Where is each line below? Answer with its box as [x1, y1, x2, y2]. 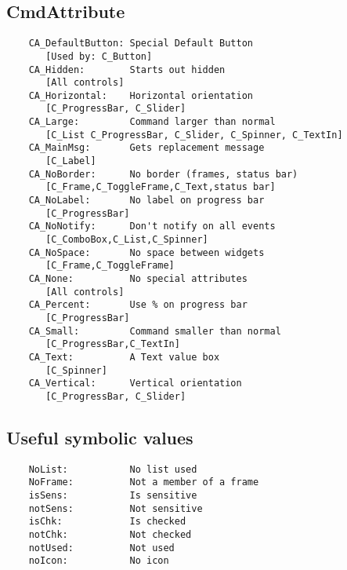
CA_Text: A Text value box [28, 351, 220, 363]
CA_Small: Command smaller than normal [28, 325, 281, 337]
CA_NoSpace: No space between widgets [28, 247, 265, 258]
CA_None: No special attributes [28, 273, 248, 285]
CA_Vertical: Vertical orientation [28, 378, 242, 389]
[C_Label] [45, 155, 96, 167]
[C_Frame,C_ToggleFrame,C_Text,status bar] [45, 181, 276, 193]
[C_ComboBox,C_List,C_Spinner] [45, 234, 208, 246]
